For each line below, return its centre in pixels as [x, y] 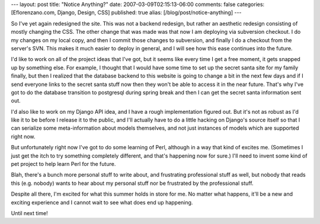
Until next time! [29, 213]
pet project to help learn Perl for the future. [63, 164]
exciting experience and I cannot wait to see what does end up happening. [102, 202]
